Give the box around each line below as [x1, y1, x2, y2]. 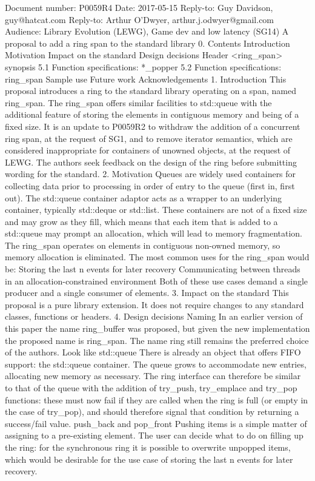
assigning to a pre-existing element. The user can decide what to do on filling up [5, 429, 303, 442]
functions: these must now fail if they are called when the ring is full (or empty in [5, 393, 308, 406]
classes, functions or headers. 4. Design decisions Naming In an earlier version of [5, 310, 303, 323]
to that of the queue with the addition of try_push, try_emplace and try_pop [5, 382, 297, 394]
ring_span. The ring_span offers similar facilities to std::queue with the [5, 96, 272, 109]
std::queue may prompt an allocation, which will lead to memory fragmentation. [5, 227, 302, 240]
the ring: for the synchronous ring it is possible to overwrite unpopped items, [5, 440, 291, 453]
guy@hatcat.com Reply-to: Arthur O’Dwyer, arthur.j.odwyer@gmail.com [5, 13, 274, 25]
